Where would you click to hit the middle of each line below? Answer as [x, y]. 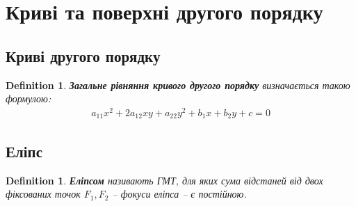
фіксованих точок [43, 194]
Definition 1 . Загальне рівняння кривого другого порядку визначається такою [178, 85]
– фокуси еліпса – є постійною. [179, 194]
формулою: [29, 98]
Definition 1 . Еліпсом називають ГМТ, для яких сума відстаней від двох [164, 180]
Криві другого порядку [83, 55]
